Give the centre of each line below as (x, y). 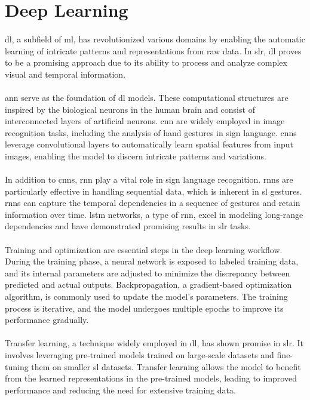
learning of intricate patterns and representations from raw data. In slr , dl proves (153, 50)
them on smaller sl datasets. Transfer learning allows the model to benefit (166, 366)
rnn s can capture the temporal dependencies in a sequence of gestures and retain (153, 203)
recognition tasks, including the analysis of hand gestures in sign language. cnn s (151, 132)
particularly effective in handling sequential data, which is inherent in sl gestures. (154, 191)
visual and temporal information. (65, 74)
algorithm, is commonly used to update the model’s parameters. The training (146, 296)
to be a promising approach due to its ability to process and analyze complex (146, 62)
